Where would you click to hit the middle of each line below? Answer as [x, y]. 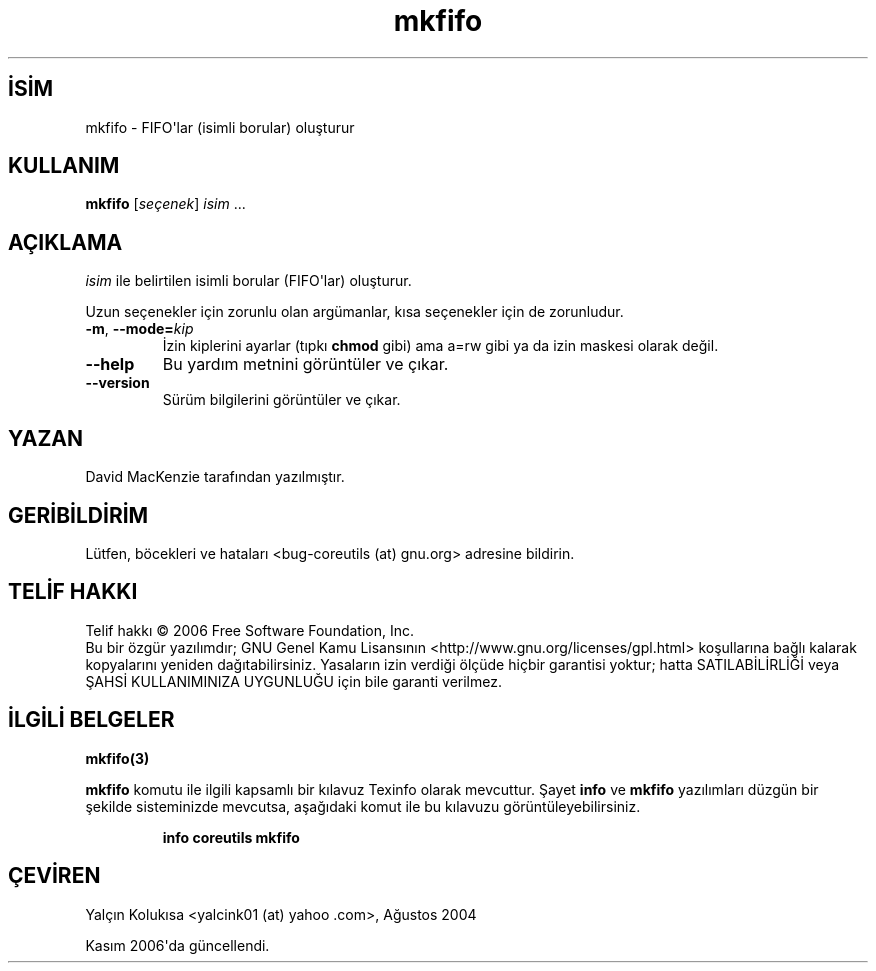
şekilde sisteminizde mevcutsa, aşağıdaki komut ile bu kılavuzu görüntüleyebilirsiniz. [363, 806]
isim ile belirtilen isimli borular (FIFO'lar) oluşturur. [248, 281]
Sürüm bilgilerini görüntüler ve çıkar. [281, 400]
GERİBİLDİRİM [78, 515]
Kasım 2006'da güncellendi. [177, 945]
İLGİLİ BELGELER [91, 720]
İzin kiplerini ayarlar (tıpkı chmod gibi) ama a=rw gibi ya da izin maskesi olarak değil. [440, 346]
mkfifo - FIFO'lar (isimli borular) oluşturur [220, 127]
